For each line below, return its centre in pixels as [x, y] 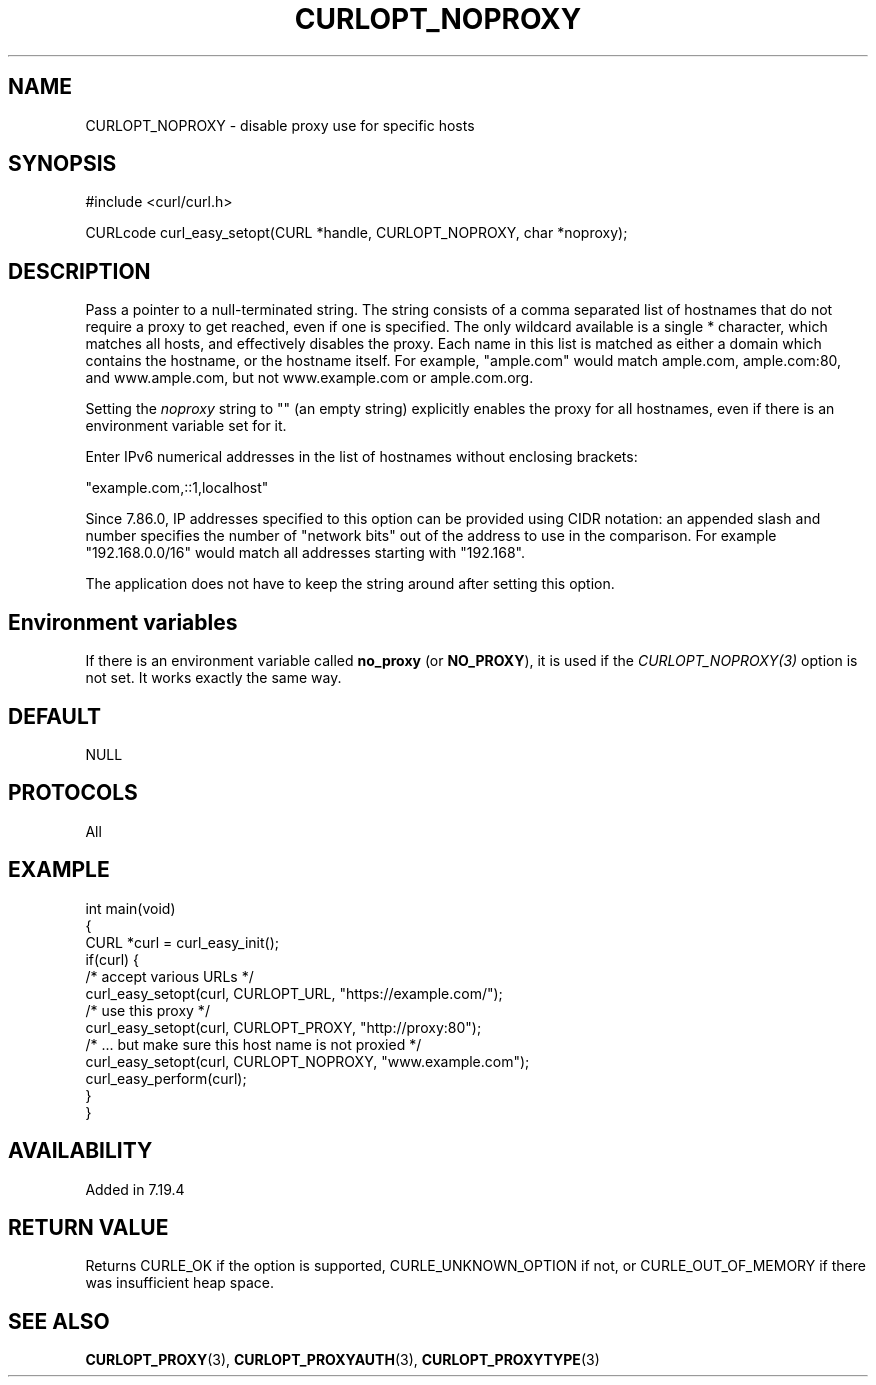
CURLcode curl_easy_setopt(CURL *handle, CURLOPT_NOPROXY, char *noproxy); [356, 233]
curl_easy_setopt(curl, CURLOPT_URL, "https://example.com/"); [294, 993]
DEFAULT [54, 716]
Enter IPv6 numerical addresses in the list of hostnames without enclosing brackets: [361, 457]
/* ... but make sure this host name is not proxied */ [253, 1044]
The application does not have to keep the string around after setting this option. [350, 584]
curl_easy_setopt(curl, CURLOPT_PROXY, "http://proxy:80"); [283, 1027]
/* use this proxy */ [147, 1010]
